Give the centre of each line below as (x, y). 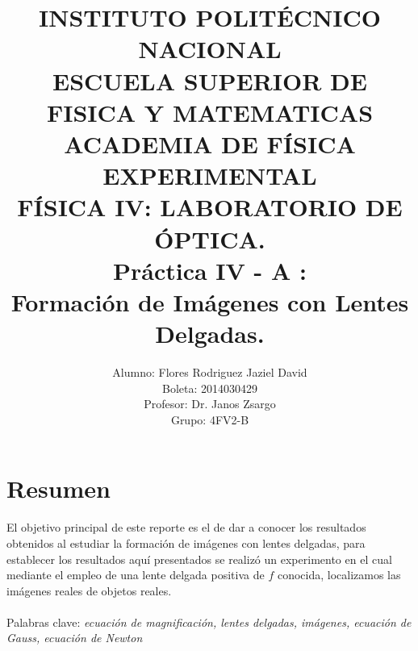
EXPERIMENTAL (210, 175)
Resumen (59, 488)
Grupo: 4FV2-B (210, 419)
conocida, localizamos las (339, 575)
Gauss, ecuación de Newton (75, 638)
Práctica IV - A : (210, 270)
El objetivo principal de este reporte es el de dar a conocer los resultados (186, 527)
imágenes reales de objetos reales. (89, 590)
